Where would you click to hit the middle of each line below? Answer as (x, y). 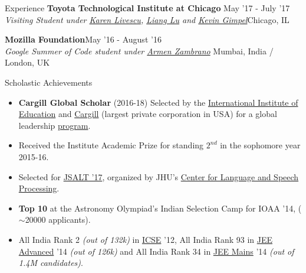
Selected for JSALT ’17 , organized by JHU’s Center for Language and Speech (159, 176)
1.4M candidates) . (51, 263)
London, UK (27, 62)
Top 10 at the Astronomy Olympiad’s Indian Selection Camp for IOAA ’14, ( (160, 208)
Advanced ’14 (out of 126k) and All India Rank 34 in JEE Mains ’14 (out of (156, 251)
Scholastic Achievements (49, 82)
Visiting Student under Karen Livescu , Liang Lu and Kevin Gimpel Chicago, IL (147, 19)
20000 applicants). (58, 220)
